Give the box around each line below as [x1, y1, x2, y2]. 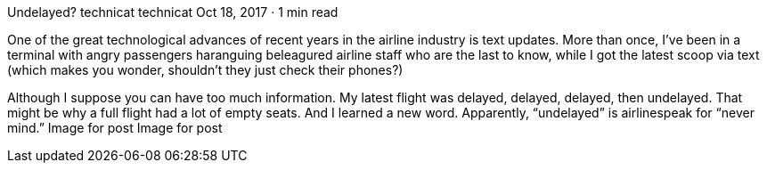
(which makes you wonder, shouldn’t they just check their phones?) [7, 62, 404, 77]
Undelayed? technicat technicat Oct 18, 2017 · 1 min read [7, 4, 339, 20]
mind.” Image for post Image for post [7, 120, 223, 135]
